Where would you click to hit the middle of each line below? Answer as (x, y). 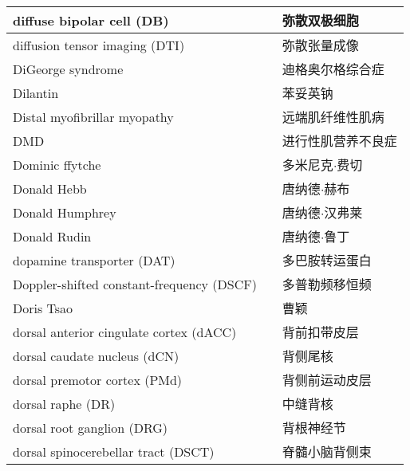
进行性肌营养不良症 (339, 141)
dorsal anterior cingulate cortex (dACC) (125, 332)
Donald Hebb (50, 188)
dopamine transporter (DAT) (94, 260)
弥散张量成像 (320, 45)
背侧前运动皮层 (327, 380)
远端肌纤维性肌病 (333, 117)
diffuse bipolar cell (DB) (91, 20)
